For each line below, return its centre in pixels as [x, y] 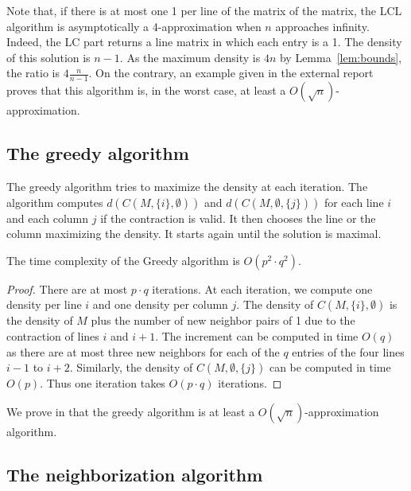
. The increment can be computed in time [257, 335]
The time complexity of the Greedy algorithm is [123, 260]
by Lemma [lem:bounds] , [341, 57]
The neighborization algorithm [135, 474]
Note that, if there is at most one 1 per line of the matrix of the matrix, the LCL [204, 10]
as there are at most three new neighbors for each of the [143, 351]
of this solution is [48, 57]
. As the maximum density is [190, 57]
